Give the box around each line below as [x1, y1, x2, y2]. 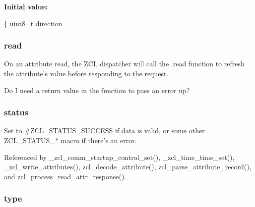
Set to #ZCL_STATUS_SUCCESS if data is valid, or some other [4, 125, 205, 136]
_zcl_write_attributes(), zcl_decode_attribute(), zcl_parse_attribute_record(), [4, 161, 252, 172]
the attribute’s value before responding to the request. [4, 68, 169, 78]
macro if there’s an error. [61, 135, 137, 145]
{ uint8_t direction [4, 18, 63, 28]
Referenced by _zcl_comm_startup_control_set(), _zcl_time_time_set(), [4, 152, 235, 162]
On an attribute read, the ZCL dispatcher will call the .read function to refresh [4, 58, 245, 69]
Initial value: [4, 1, 48, 11]
